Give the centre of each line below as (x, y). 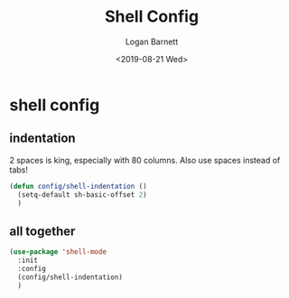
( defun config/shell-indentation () (78, 186)
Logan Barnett (152, 42)
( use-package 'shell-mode (58, 252)
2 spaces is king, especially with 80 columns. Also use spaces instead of (145, 160)
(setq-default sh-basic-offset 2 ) (82, 195)
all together (42, 231)
